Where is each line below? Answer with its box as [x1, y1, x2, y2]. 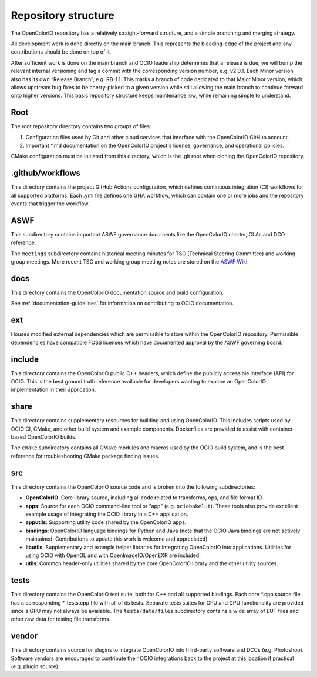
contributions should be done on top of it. [11, 48, 112, 55]
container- [269, 425, 295, 432]
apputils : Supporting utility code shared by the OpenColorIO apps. [25, 519, 187, 526]
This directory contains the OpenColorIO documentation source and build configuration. [11, 289, 224, 296]
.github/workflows [11, 168, 81, 178]
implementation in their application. [11, 386, 96, 393]
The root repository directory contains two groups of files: [11, 123, 151, 130]
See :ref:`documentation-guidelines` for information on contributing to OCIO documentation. [11, 300, 234, 307]
